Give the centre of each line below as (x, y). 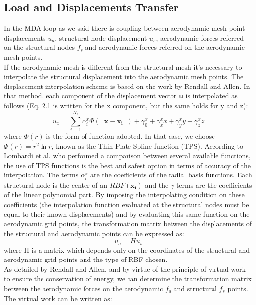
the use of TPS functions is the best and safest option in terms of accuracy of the (127, 165)
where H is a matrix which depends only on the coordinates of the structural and (127, 249)
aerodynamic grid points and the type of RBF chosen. (86, 259)
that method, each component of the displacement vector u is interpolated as (121, 96)
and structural (195, 288)
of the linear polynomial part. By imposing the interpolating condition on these (124, 195)
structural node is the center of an (56, 185)
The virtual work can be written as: (58, 298)
